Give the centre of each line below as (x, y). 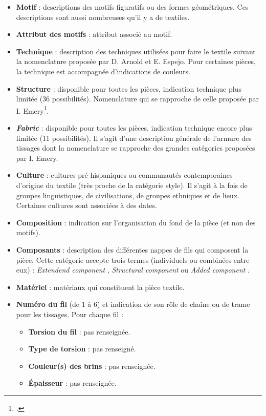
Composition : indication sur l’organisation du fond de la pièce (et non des (136, 222)
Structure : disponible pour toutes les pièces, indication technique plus (129, 88)
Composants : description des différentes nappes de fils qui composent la (132, 249)
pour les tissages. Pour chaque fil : (70, 314)
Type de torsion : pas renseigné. (82, 349)
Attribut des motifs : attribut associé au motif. (94, 34)
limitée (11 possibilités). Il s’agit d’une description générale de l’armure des (134, 138)
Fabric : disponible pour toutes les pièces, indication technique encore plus (134, 128)
